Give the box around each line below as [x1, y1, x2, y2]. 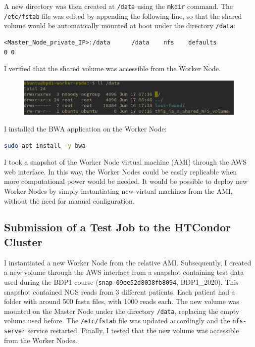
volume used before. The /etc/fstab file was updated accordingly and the [4, 315, 230, 326]
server [4, 328, 25, 335]
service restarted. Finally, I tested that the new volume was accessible [27, 325, 239, 336]
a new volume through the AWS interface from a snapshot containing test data [4, 267, 244, 277]
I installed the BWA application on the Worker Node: [4, 123, 167, 133]
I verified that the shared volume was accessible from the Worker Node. [4, 63, 221, 74]
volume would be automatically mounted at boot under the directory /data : [4, 20, 236, 31]
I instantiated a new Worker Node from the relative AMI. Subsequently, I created [4, 257, 252, 267]
